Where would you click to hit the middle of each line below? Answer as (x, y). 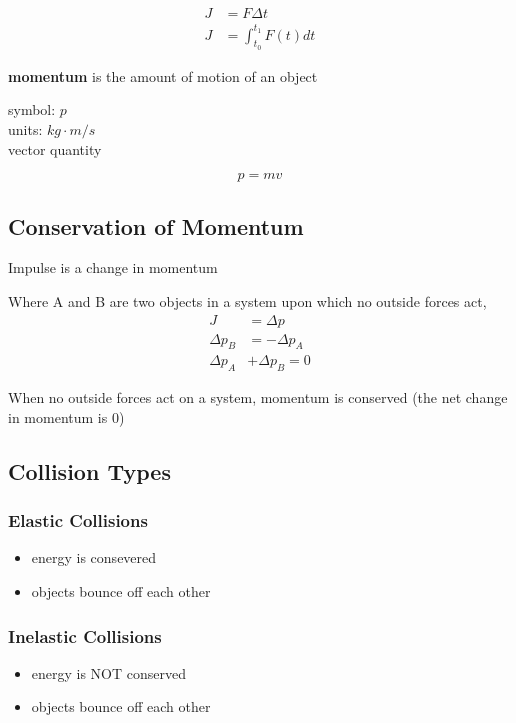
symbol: (32, 109)
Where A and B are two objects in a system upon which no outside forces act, (247, 300)
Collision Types (89, 470)
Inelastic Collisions (85, 635)
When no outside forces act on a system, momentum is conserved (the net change (258, 397)
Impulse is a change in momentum (113, 267)
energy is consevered (94, 557)
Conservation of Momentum (156, 225)
